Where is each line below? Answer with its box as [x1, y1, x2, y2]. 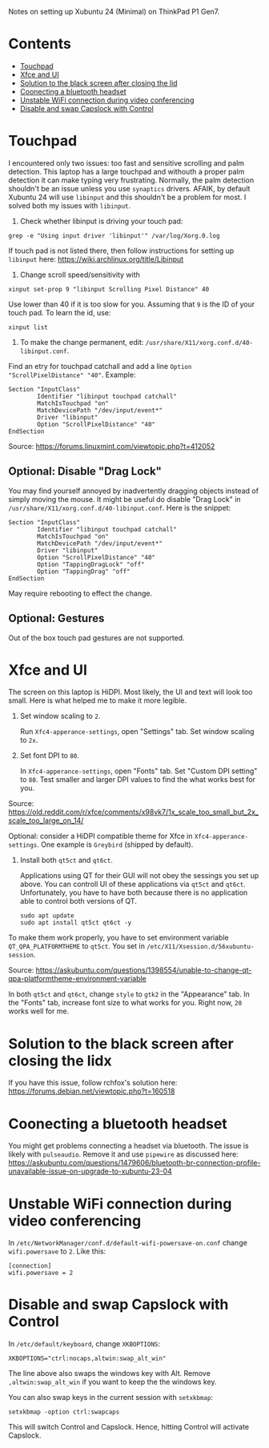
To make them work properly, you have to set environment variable [8, 933, 230, 943]
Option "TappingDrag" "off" [37, 568, 130, 576]
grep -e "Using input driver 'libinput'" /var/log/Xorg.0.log [8, 231, 220, 239]
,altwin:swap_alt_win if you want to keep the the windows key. [8, 1377, 218, 1387]
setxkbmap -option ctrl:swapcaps [8, 1408, 120, 1416]
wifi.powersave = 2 [8, 1269, 74, 1278]
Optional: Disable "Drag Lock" [8, 464, 163, 479]
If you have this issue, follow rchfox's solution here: [8, 1078, 178, 1088]
